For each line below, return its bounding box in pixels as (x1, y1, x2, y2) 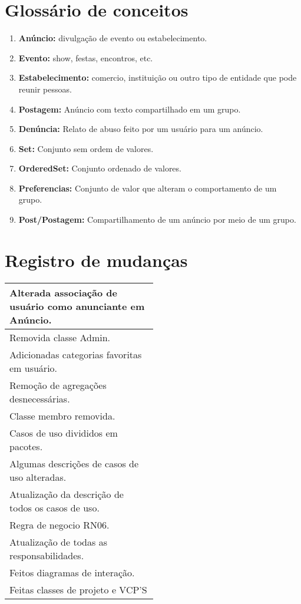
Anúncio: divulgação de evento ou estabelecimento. (18, 32, 207, 44)
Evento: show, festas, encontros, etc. (18, 51, 153, 64)
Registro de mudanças (5, 247, 188, 272)
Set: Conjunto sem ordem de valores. (18, 142, 154, 154)
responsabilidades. (9, 548, 84, 562)
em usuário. (9, 361, 58, 375)
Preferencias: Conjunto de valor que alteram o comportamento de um (18, 181, 277, 194)
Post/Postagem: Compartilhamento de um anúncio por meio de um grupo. (18, 213, 296, 226)
